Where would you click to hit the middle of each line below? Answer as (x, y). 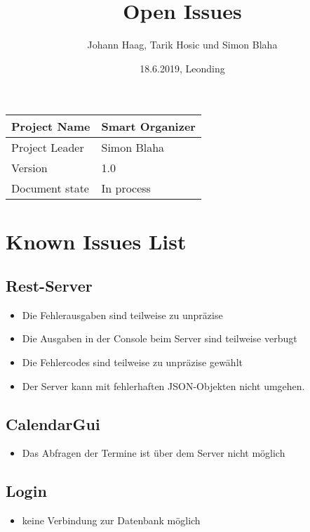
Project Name (51, 126)
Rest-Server (49, 286)
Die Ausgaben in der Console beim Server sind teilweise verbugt (160, 338)
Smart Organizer (148, 126)
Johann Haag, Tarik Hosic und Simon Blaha (182, 45)
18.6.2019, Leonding (182, 68)
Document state (50, 188)
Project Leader (48, 148)
